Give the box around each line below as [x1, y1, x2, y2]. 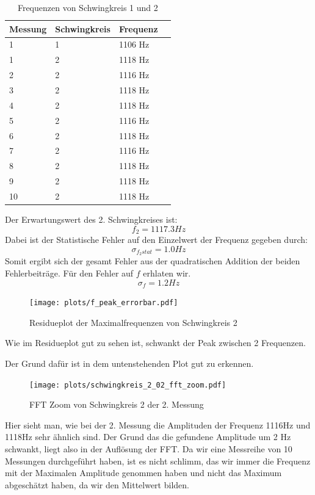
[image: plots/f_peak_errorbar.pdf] [29, 298, 178, 308]
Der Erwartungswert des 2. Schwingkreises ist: [5, 212, 178, 225]
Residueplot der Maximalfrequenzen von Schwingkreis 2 [29, 316, 237, 328]
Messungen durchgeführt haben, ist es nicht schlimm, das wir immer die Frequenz [5, 454, 311, 467]
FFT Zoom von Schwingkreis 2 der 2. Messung [29, 398, 204, 411]
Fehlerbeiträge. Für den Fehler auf [5, 267, 134, 280]
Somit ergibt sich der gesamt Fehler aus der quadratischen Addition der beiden [5, 255, 300, 267]
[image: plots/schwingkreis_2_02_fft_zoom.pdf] [29, 380, 226, 389]
